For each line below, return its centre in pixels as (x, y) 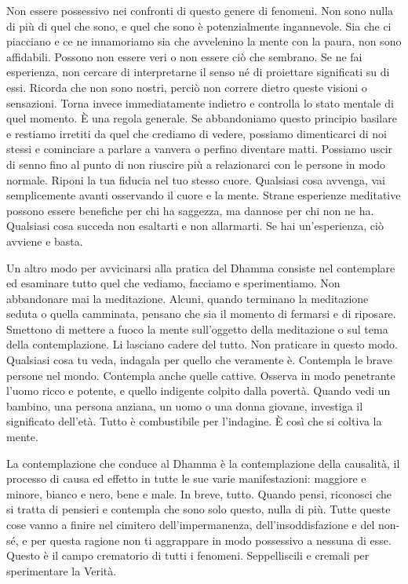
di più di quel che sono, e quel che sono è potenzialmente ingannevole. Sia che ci (199, 26)
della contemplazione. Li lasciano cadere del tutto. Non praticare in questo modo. (202, 344)
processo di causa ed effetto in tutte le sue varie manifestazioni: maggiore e (186, 478)
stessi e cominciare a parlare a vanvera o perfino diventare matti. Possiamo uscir (200, 149)
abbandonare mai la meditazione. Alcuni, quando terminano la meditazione (188, 298)
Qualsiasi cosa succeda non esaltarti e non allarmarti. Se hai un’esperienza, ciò (195, 226)
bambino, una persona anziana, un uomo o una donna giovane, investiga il (185, 405)
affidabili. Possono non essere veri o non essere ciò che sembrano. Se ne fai (184, 56)
